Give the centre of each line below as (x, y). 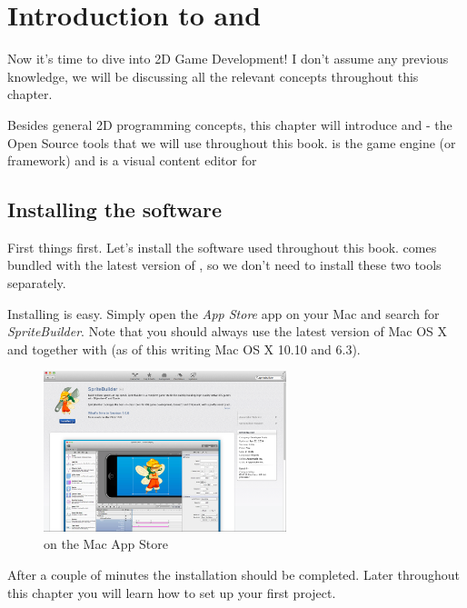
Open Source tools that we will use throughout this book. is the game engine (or (232, 142)
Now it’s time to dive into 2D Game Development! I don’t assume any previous (228, 59)
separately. (37, 283)
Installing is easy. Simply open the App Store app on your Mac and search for (224, 313)
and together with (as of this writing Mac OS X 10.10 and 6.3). (184, 349)
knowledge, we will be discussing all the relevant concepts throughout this (213, 76)
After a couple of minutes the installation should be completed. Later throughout (233, 574)
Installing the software (115, 209)
